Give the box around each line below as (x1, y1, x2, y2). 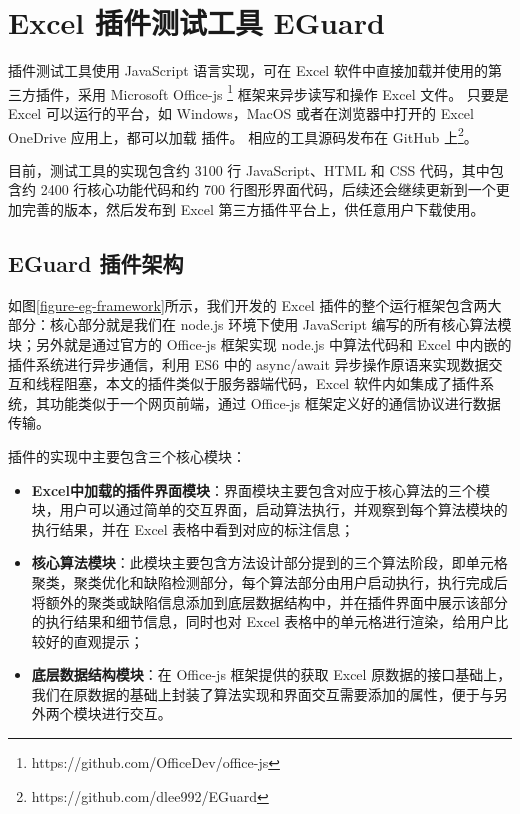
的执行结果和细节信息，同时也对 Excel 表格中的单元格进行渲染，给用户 (31, 611, 495, 632)
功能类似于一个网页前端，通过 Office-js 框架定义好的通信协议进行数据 (49, 392, 501, 413)
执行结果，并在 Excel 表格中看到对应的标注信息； (31, 518, 355, 539)
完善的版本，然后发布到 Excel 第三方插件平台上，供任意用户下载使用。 (21, 199, 485, 219)
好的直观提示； (45, 630, 144, 651)
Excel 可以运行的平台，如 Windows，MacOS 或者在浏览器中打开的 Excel (8, 102, 474, 123)
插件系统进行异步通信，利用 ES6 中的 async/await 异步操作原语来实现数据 (8, 353, 489, 374)
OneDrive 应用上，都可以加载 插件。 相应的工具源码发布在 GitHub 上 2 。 (8, 123, 478, 147)
